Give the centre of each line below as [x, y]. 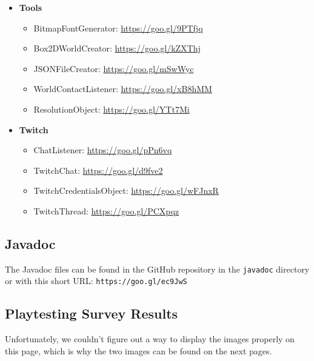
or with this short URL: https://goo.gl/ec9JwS [96, 281]
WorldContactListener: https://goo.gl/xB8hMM [123, 89]
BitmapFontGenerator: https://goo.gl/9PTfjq [118, 28]
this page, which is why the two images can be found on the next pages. [139, 350]
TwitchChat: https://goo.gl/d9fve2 [98, 170]
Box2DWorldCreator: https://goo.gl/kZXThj [117, 48]
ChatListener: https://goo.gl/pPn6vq [103, 150]
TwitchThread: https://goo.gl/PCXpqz [106, 210]
